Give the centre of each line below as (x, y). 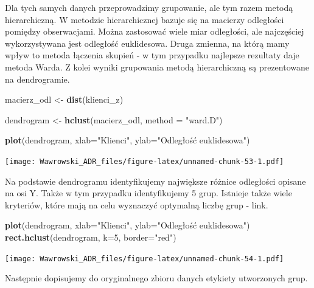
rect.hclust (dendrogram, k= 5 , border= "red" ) (91, 237)
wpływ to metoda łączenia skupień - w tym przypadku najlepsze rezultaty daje (152, 55)
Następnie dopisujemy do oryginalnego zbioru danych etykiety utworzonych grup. (156, 278)
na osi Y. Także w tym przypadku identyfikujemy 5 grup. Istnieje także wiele (148, 193)
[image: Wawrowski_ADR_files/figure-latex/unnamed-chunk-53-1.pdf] (145, 161)
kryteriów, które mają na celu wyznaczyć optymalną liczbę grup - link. (137, 204)
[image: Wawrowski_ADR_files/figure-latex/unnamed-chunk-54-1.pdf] (145, 259)
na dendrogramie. (37, 79)
